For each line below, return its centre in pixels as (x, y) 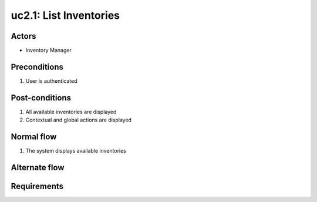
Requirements (37, 186)
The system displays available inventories (76, 151)
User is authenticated (51, 81)
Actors (23, 36)
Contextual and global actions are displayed (79, 120)
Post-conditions (41, 98)
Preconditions (37, 67)
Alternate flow (38, 167)
